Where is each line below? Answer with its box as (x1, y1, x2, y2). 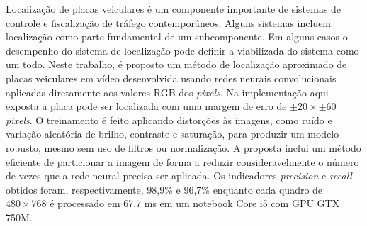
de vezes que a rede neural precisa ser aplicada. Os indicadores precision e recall (6, 168, 352, 183)
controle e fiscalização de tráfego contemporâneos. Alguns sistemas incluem (6, 15, 332, 30)
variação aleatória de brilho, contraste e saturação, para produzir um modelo (6, 126, 339, 141)
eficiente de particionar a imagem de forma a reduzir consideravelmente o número (6, 154, 359, 169)
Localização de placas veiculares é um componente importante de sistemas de (6, 1, 341, 16)
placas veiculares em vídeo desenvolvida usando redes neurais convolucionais (6, 70, 337, 85)
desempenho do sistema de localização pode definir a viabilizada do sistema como (6, 43, 359, 57)
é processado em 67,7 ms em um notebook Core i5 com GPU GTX (50, 196, 340, 211)
